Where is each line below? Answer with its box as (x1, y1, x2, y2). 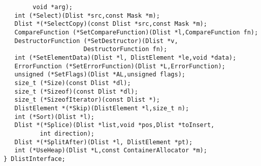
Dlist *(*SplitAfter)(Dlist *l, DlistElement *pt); (14, 138, 193, 146)
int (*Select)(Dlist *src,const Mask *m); (14, 12, 160, 19)
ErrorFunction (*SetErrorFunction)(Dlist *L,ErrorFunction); (14, 62, 225, 70)
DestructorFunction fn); (83, 46, 168, 53)
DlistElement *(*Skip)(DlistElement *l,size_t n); (14, 104, 189, 112)
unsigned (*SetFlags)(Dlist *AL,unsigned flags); (14, 71, 185, 78)
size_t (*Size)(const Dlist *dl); (14, 79, 131, 87)
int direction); (40, 130, 94, 137)
